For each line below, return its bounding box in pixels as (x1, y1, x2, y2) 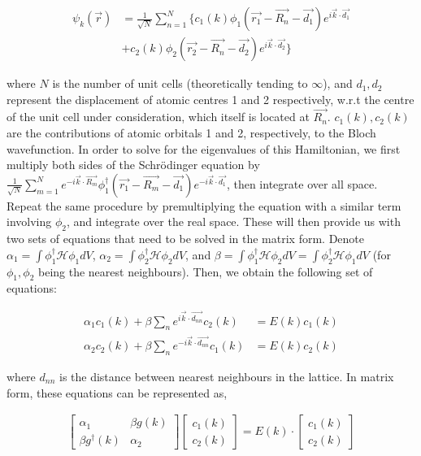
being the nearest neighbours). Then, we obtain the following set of (37, 263, 373, 280)
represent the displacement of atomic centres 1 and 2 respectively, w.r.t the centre (7, 90, 414, 107)
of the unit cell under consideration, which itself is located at (7, 108, 310, 125)
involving (7, 213, 52, 230)
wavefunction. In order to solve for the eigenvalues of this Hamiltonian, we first (7, 140, 401, 157)
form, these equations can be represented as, (7, 384, 228, 401)
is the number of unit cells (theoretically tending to (52, 75, 308, 92)
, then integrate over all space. (226, 175, 378, 192)
